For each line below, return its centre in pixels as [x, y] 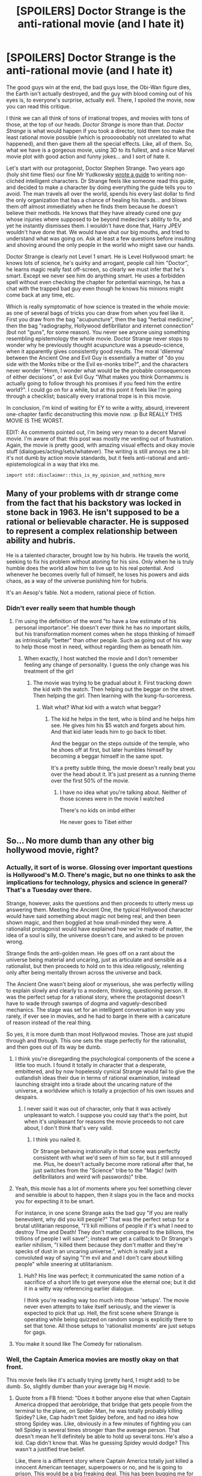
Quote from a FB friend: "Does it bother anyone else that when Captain [103, 1398]
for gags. [35, 1332]
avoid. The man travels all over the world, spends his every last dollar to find [101, 193]
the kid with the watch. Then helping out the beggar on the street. [114, 689]
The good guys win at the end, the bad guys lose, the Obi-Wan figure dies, [99, 87]
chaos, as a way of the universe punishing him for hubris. [77, 581]
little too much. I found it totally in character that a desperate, [90, 1065]
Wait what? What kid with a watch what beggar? [101, 707]
